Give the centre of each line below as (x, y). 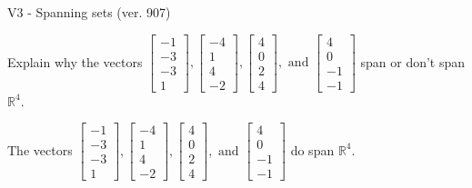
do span (312, 149)
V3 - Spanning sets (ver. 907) (89, 12)
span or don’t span (413, 61)
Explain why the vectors (75, 61)
